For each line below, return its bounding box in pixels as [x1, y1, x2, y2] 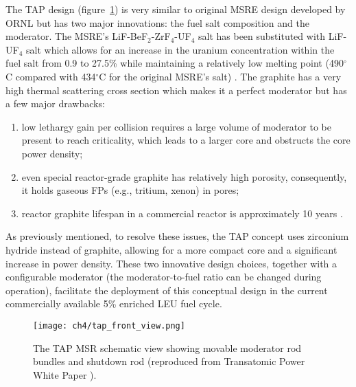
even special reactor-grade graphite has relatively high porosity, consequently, [21, 169, 347, 184]
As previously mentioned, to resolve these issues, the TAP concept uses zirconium [5, 229, 349, 243]
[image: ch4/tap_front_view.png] [33, 320, 185, 331]
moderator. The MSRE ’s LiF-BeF [5, 29, 148, 43]
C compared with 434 [5, 69, 96, 83]
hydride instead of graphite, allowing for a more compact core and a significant [5, 242, 337, 256]
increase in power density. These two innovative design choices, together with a [5, 256, 337, 270]
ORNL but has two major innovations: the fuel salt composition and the [5, 15, 309, 30]
